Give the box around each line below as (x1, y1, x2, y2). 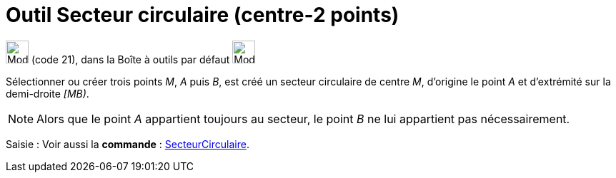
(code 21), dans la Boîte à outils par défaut (31, 53, 230, 66)
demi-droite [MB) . (6, 87, 89, 100)
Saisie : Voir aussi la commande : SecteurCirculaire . (6, 137, 249, 150)
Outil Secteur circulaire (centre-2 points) (6, 3, 399, 27)
